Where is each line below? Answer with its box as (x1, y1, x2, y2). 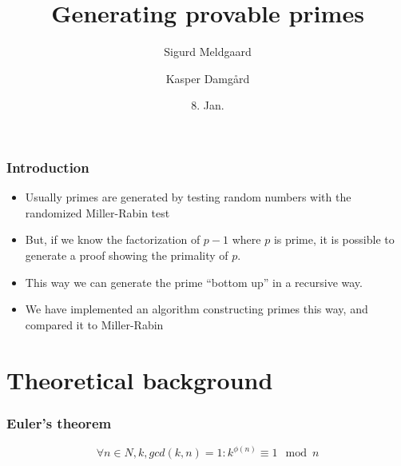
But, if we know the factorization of (25, 231, 200, 248)
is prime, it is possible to (273, 231, 395, 248)
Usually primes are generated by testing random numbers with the (25, 189, 351, 205)
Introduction (6, 157, 89, 177)
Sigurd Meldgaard (164, 43, 252, 60)
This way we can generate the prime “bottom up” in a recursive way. (25, 273, 363, 290)
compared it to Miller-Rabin (25, 316, 164, 333)
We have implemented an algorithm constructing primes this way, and (25, 301, 368, 317)
